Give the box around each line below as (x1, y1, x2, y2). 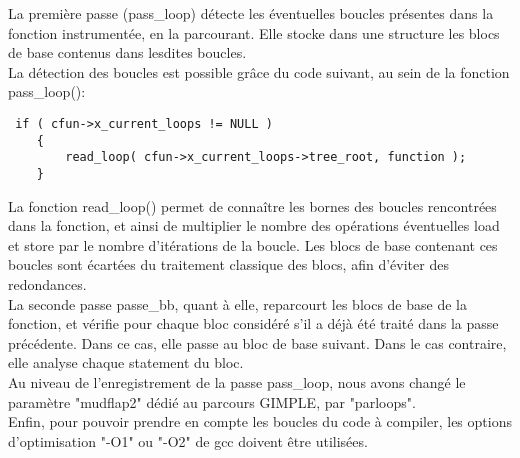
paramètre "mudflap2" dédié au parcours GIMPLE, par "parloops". (8, 391, 416, 412)
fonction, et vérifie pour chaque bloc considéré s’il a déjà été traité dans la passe (8, 313, 499, 334)
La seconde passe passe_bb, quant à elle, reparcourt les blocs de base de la (8, 293, 467, 314)
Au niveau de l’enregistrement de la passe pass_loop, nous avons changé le (8, 371, 466, 392)
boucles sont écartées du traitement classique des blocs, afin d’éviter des (8, 254, 449, 275)
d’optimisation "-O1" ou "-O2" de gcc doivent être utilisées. (8, 430, 368, 451)
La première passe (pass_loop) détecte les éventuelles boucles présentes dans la (8, 3, 494, 23)
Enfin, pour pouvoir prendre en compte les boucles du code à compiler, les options (8, 411, 512, 432)
